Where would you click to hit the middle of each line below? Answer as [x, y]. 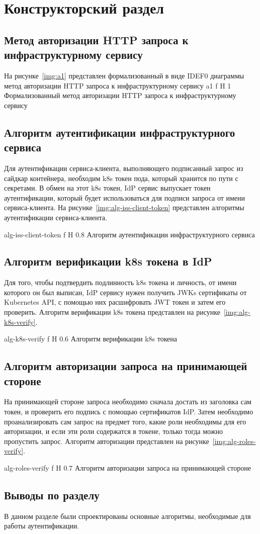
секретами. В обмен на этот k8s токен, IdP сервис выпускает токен [107, 188]
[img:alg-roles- [234, 441]
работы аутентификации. [42, 526]
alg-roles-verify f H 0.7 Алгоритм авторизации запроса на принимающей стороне [127, 468]
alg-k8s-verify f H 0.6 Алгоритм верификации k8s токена [91, 339]
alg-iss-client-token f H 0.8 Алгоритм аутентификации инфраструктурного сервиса [129, 234]
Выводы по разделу [52, 495]
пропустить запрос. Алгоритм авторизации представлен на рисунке [107, 441]
